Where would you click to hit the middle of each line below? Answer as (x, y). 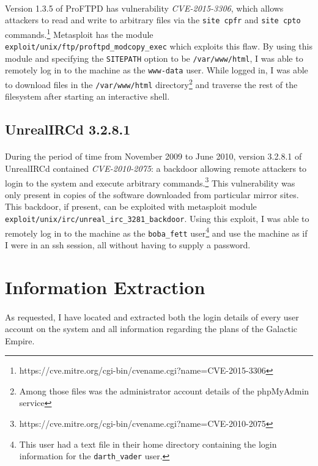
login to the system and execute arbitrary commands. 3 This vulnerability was (150, 182)
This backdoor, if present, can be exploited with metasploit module (131, 206)
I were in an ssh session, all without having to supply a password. (128, 244)
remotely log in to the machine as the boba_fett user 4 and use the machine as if (156, 232)
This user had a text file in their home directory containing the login (148, 444)
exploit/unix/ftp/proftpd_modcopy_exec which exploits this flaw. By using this (159, 46)
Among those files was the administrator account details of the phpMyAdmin (164, 390)
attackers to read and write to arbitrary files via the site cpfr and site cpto (153, 20)
